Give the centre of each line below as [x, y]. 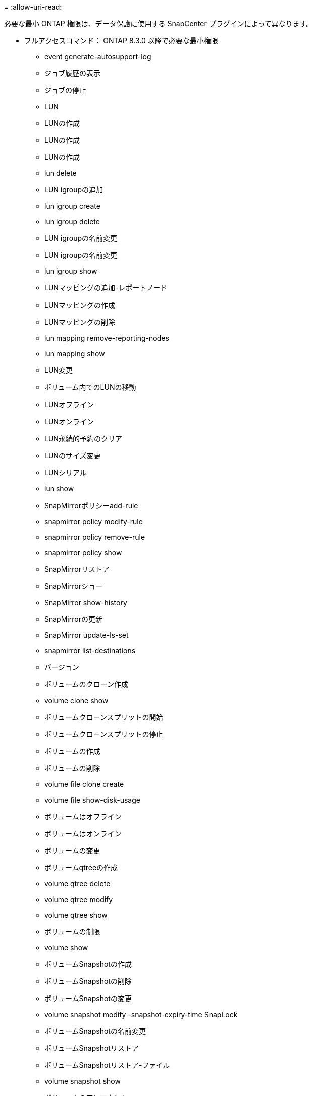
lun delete [61, 173]
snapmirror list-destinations [90, 651]
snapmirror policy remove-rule [95, 537]
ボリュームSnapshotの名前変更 [95, 1031]
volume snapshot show [82, 1081]
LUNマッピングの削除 [80, 322]
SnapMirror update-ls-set [86, 635]
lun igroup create [72, 206]
